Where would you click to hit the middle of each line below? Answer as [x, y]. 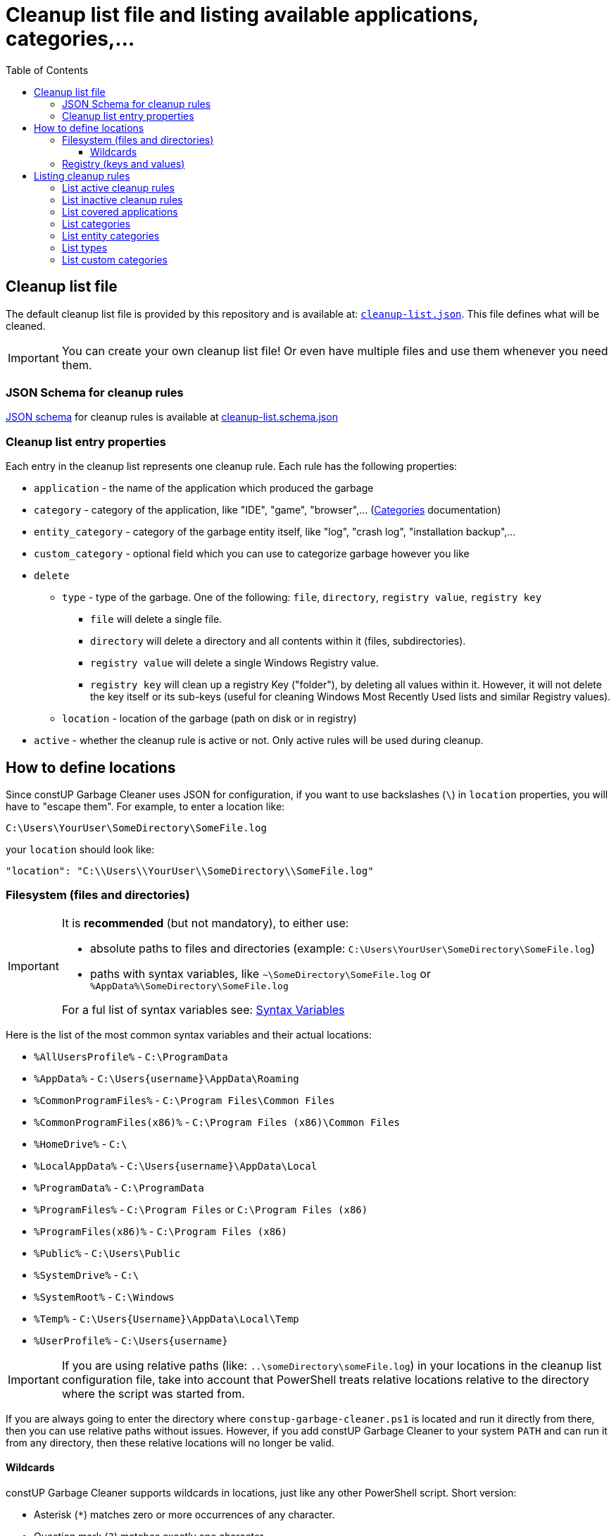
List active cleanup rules [118, 187]
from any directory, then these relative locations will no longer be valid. [170, 1442]
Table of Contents [47, 70]
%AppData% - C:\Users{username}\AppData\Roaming [166, 1078]
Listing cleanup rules [82, 175]
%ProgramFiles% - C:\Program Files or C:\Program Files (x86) [201, 1209]
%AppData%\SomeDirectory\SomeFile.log [189, 986]
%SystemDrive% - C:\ [87, 1275]
